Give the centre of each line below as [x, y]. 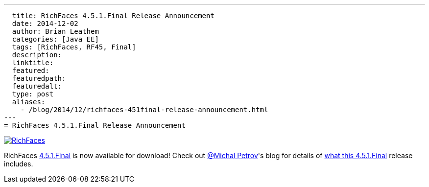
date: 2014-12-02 [45, 23]
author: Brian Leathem [55, 31]
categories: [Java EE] [55, 39]
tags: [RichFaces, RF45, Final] [74, 47]
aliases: [29, 102]
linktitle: [33, 63]
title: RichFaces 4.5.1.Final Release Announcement [113, 16]
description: [37, 55]
